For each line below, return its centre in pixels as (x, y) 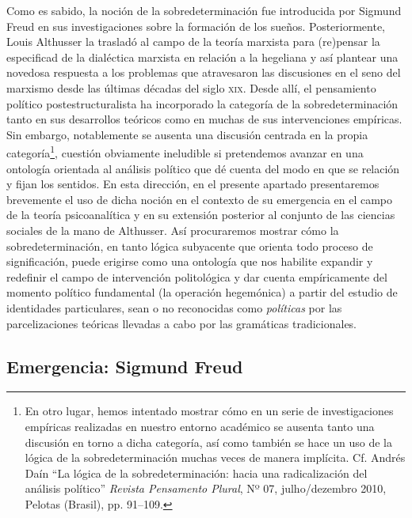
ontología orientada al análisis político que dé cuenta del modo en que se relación (203, 168)
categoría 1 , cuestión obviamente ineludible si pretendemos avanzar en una (185, 151)
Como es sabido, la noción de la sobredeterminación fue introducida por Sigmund (204, 10)
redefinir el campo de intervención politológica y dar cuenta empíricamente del (197, 276)
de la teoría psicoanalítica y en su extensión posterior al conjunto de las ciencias (201, 215)
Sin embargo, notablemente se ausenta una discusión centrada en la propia (187, 134)
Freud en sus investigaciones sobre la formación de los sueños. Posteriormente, (196, 26)
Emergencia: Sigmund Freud (125, 366)
